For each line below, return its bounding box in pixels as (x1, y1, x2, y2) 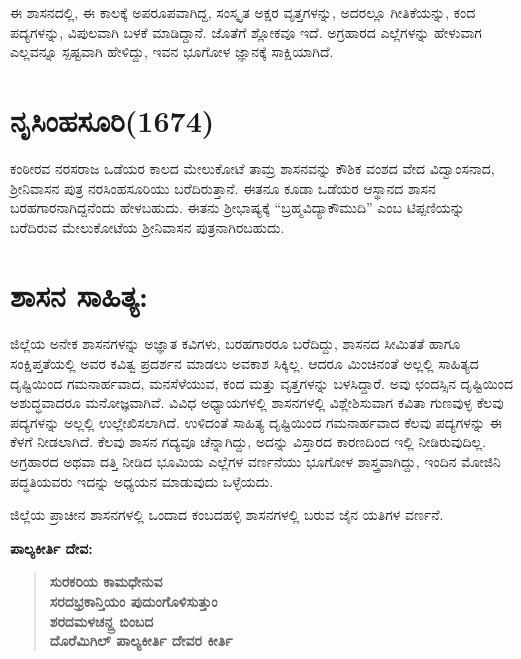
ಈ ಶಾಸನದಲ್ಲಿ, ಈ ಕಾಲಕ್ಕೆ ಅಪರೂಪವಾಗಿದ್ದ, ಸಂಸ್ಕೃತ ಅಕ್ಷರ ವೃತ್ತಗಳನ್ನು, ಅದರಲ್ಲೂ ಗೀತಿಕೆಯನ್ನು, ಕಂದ (10, 2, 476, 22)
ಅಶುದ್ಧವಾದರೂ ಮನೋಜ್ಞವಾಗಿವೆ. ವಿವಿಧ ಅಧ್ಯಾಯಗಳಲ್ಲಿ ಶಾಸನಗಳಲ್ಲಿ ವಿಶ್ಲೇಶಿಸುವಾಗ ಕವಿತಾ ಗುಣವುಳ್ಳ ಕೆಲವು (10, 392, 504, 413)
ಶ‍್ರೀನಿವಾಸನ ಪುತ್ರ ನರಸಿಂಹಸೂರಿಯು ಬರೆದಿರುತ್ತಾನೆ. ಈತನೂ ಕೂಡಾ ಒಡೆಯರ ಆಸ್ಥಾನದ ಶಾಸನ (10, 177, 436, 198)
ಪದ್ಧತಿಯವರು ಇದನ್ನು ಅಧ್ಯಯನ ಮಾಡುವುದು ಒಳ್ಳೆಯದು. (10, 470, 274, 491)
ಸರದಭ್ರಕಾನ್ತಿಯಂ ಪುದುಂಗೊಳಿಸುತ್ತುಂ (49, 590, 218, 611)
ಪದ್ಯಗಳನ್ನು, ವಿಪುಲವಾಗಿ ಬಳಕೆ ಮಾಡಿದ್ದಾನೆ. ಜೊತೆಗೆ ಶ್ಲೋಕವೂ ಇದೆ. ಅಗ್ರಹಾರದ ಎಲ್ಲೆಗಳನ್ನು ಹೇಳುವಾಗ (10, 21, 482, 42)
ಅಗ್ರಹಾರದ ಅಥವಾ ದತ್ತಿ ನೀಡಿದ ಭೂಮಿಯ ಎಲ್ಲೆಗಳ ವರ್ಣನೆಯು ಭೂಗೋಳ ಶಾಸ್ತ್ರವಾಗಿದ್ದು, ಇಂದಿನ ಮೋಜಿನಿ (10, 450, 501, 471)
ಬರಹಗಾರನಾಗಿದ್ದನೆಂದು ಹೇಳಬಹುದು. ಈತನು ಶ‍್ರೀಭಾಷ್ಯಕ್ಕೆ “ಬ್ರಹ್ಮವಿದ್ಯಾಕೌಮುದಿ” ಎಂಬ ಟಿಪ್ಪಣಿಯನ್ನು (10, 197, 465, 218)
